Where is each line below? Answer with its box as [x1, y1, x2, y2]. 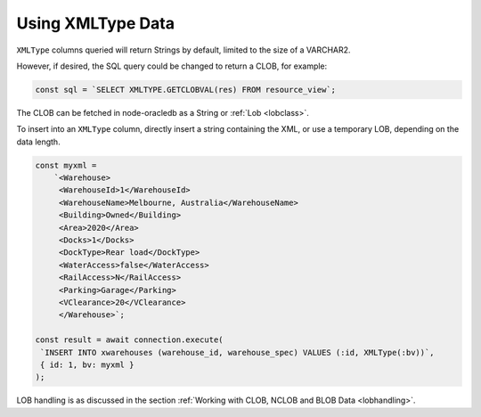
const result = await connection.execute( [35, 335, 224, 345]
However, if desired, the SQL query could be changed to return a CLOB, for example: [16, 61, 328, 71]
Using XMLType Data [16, 13, 175, 33]
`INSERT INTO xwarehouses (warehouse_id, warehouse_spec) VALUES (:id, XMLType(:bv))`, [40, 347, 436, 357]
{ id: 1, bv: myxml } [40, 359, 135, 370]
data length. [16, 136, 61, 147]
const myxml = [35, 160, 97, 170]
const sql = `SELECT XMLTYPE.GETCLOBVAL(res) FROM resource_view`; [35, 85, 337, 94]
